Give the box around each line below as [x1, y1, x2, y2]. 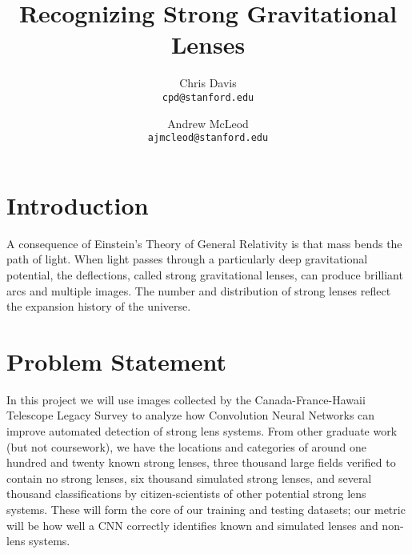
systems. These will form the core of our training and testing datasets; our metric [6, 501, 406, 517]
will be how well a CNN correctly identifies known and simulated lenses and [6, 516, 378, 533]
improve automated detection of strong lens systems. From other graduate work [6, 423, 398, 440]
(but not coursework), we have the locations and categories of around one [6, 438, 366, 455]
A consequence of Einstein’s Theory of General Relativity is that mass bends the [6, 235, 402, 251]
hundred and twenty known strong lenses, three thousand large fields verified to [6, 454, 396, 471]
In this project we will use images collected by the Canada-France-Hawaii [6, 391, 366, 407]
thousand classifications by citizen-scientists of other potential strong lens [6, 485, 366, 502]
